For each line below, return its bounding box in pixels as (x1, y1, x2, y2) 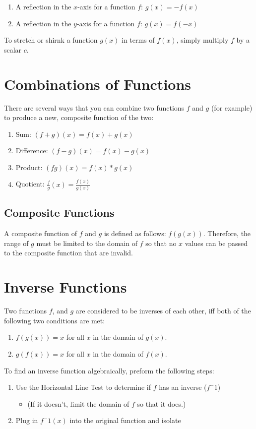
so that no (145, 238, 177, 248)
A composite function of (4, 228, 77, 239)
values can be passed (185, 238, 248, 248)
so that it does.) (137, 398, 186, 409)
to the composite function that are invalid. (4, 247, 133, 258)
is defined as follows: (104, 228, 166, 239)
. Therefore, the (203, 228, 251, 239)
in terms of (122, 35, 155, 45)
